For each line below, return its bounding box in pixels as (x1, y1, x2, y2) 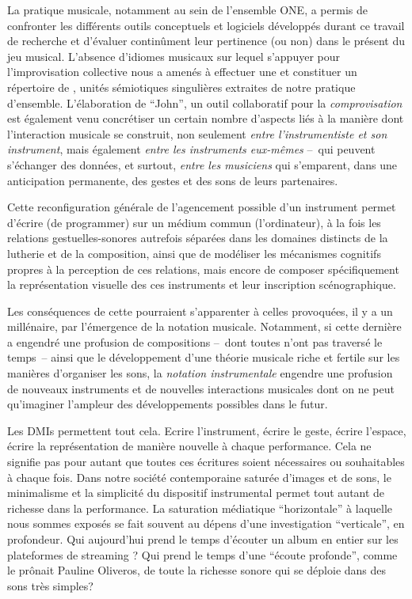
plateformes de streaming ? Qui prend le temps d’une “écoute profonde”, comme (7, 546, 398, 563)
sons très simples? (7, 577, 93, 593)
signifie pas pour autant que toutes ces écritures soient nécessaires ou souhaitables (7, 453, 405, 470)
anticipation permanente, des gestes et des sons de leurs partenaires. (7, 172, 338, 188)
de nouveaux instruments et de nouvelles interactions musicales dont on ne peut (7, 380, 395, 396)
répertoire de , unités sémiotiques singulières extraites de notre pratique (7, 78, 356, 95)
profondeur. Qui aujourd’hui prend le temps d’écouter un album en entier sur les (7, 531, 399, 547)
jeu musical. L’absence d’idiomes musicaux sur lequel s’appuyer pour (7, 47, 340, 64)
